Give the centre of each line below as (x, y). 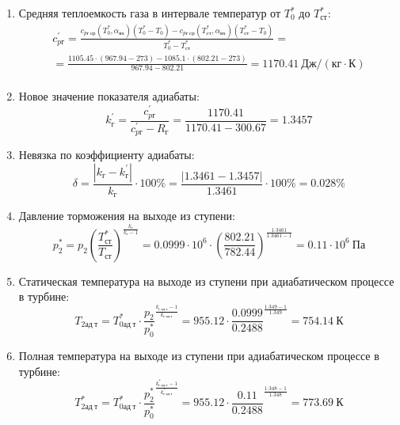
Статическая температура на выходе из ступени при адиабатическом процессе (206, 281)
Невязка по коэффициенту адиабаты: (107, 154)
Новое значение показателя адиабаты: (109, 96)
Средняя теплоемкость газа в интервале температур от (150, 13)
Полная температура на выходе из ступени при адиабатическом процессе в (199, 356)
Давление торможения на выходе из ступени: (127, 216)
